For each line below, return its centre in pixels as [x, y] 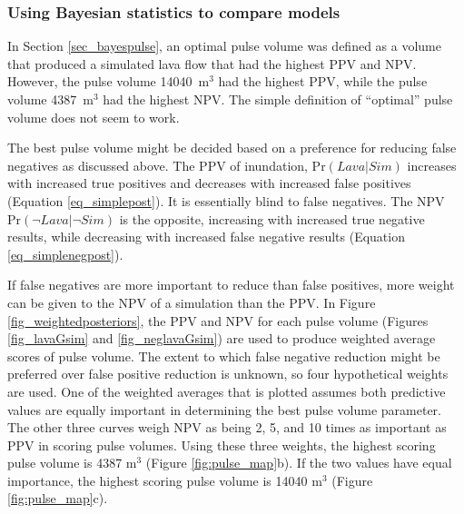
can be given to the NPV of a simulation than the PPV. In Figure [192, 302]
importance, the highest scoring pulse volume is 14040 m [165, 480]
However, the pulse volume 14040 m [109, 81]
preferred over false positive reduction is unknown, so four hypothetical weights [228, 374]
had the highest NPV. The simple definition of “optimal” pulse [278, 99]
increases [432, 165]
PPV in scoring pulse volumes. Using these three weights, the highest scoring [222, 445]
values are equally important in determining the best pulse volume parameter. [224, 409]
